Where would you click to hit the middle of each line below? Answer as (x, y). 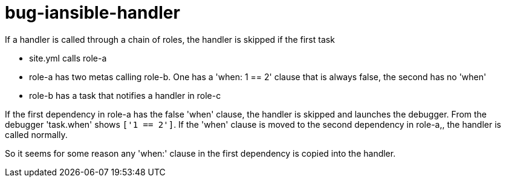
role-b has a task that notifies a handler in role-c (125, 95)
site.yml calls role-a (68, 58)
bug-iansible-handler (92, 13)
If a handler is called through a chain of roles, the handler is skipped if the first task (170, 39)
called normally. (36, 134)
